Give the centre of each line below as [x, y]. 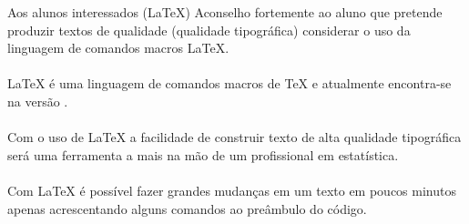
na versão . [38, 101]
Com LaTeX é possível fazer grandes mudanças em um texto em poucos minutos [232, 190]
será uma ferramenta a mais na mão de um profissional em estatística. [203, 154]
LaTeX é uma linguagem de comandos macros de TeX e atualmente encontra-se [229, 83]
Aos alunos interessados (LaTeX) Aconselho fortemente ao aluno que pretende [225, 12]
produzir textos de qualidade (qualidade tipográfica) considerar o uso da [209, 30]
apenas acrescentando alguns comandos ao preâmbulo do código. [187, 208]
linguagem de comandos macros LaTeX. [118, 48]
